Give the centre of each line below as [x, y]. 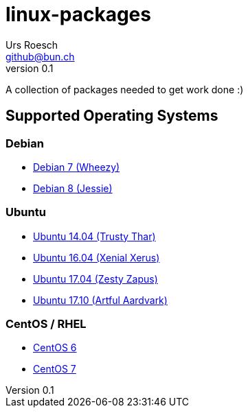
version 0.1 [30, 68]
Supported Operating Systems [112, 116]
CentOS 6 [55, 348]
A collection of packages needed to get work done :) [125, 89]
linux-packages [78, 14]
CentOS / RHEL [46, 324]
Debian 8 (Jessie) [73, 188]
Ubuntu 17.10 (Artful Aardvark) [100, 300]
